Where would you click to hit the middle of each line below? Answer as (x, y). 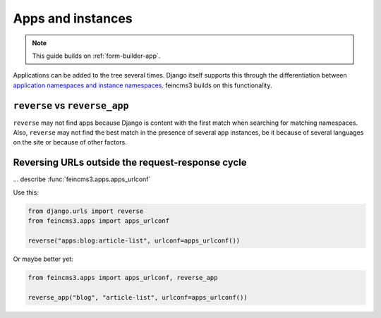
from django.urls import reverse (86, 211)
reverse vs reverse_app (71, 105)
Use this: (26, 192)
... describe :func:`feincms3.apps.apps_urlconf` (82, 179)
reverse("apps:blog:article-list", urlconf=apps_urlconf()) (134, 240)
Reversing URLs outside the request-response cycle (130, 163)
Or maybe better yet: (43, 259)
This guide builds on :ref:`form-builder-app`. (96, 56)
